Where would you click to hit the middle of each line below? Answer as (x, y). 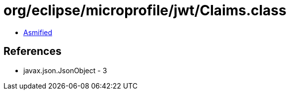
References (33, 51)
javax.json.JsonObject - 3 (65, 70)
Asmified (38, 32)
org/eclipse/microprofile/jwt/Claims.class (145, 10)
